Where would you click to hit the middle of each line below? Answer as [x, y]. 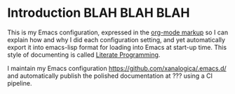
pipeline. [20, 83]
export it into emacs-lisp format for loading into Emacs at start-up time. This [117, 47]
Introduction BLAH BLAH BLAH [99, 13]
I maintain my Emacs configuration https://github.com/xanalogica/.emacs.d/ [117, 68]
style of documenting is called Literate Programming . [84, 55]
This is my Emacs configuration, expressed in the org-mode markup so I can [118, 32]
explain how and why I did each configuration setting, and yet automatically [116, 39]
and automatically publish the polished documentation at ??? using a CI [110, 76]
